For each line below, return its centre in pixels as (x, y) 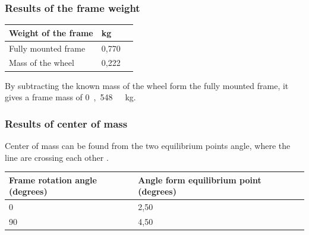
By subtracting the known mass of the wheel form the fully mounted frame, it (147, 85)
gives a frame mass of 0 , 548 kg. (70, 97)
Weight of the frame (51, 32)
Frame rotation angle (53, 180)
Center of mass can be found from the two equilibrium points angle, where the (148, 145)
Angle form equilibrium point (200, 180)
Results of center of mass (66, 123)
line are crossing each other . (57, 157)
